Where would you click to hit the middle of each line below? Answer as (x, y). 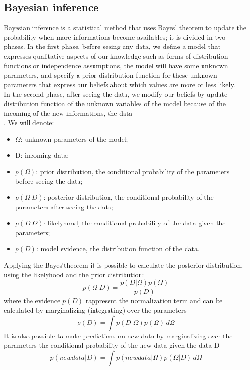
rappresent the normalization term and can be (154, 300)
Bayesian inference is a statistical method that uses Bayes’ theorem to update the (125, 27)
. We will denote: (29, 122)
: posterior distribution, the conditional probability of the (128, 197)
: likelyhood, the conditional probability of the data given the (134, 223)
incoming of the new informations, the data (68, 113)
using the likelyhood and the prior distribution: (74, 274)
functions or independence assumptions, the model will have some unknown (116, 65)
